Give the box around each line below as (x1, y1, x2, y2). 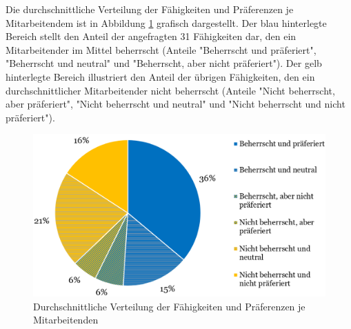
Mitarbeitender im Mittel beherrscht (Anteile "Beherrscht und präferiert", (6, 42, 317, 57)
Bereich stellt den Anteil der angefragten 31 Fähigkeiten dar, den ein (6, 29, 297, 43)
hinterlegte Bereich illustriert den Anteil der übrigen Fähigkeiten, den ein (6, 69, 315, 83)
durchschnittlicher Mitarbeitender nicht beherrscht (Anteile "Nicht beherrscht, (6, 83, 335, 97)
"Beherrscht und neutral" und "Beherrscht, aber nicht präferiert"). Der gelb (6, 56, 322, 70)
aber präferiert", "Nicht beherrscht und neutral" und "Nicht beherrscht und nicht (6, 97, 345, 111)
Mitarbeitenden (33, 312, 99, 327)
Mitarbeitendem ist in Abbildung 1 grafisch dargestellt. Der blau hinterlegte (6, 15, 327, 30)
